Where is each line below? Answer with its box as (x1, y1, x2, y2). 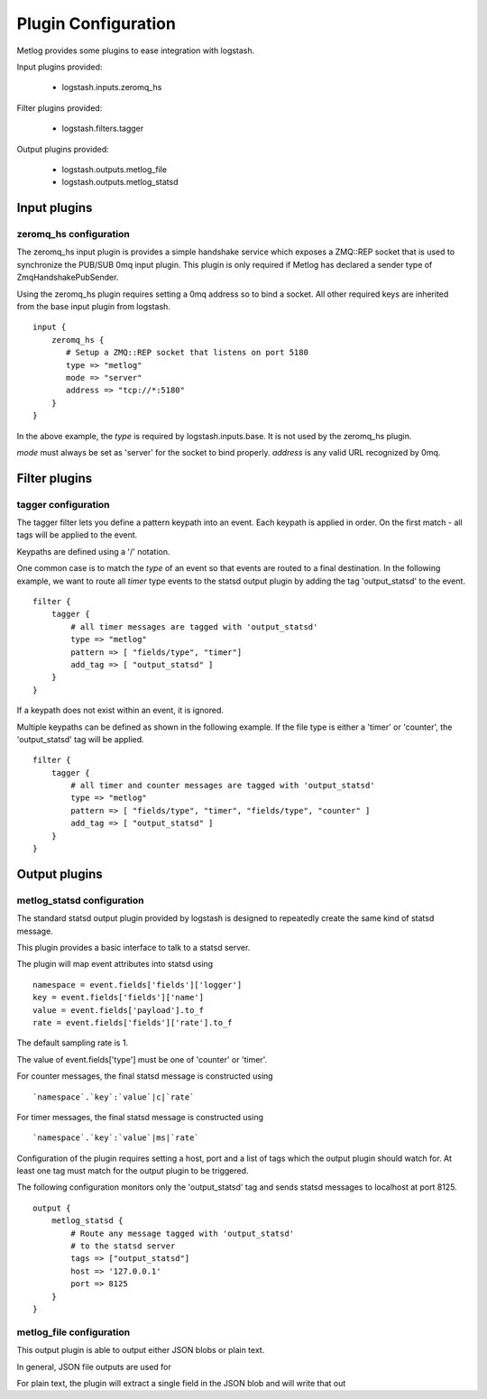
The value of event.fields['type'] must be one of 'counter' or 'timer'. (16, 1054, 268, 1064)
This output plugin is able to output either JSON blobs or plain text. (16, 1345, 265, 1356)
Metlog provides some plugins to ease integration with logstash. (16, 45, 255, 56)
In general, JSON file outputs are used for (16, 1361, 171, 1372)
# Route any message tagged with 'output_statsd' (70, 1228, 295, 1238)
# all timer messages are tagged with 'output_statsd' (70, 621, 318, 631)
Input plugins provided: (16, 61, 103, 72)
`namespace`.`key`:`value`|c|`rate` (32, 1091, 195, 1102)
